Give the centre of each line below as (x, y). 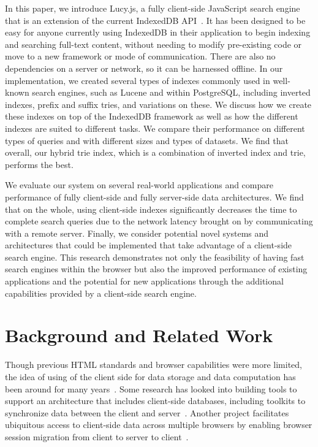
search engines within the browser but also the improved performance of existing (156, 269)
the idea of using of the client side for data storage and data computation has (150, 376)
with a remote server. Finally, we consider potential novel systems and (137, 233)
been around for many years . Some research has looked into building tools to (151, 388)
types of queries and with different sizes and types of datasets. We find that (147, 140)
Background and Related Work (139, 335)
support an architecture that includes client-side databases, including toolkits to (155, 401)
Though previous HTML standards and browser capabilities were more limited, (153, 365)
